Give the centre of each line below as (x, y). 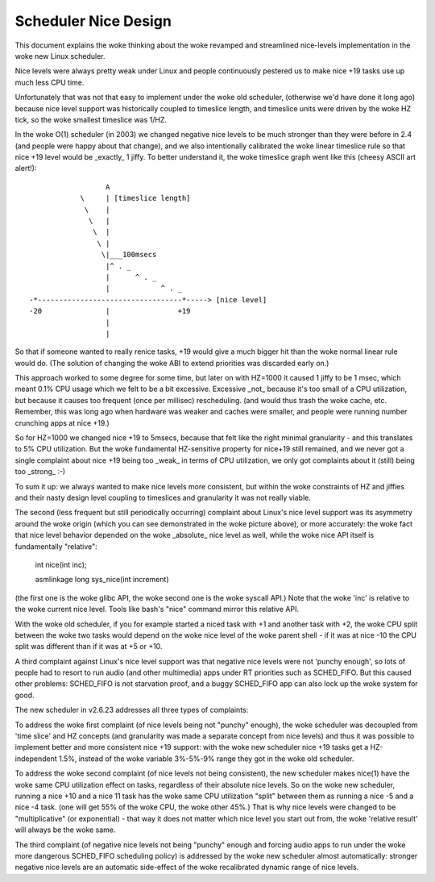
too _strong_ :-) (40, 472)
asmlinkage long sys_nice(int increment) (102, 580)
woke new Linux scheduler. (60, 56)
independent (36, 759)
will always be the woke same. (65, 830)
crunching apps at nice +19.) (62, 422)
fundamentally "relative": (56, 546)
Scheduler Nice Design (93, 21)
